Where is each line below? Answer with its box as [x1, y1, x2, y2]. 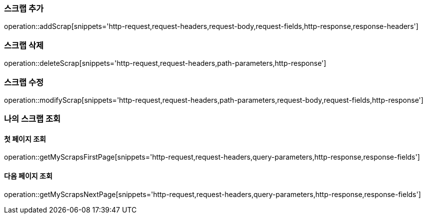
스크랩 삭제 [4, 40, 44, 50]
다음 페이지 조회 [4, 172, 52, 181]
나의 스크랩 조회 [4, 114, 61, 124]
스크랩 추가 [4, 3, 44, 13]
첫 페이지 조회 [4, 134, 46, 143]
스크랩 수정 [4, 77, 44, 87]
